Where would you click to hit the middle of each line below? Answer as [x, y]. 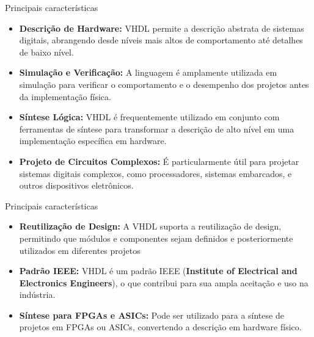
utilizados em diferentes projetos [80, 250]
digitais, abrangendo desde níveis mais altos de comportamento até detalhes [161, 40]
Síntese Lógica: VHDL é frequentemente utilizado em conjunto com [149, 117]
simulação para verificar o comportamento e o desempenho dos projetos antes [164, 84]
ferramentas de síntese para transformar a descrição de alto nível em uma [157, 129]
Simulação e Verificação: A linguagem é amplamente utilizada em [148, 72]
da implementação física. [65, 96]
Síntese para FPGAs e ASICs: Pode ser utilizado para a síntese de [152, 315]
